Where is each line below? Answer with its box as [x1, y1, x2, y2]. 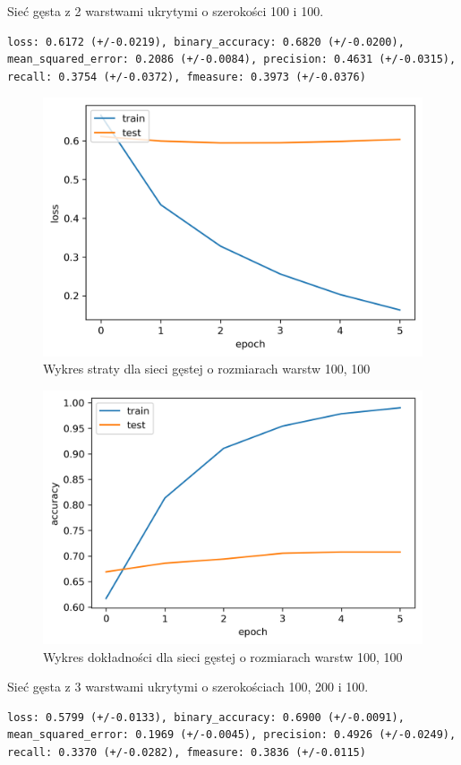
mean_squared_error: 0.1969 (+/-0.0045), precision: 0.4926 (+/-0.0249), [7, 728, 457, 742]
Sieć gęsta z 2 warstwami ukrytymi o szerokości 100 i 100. [7, 2, 324, 20]
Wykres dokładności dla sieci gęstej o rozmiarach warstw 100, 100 [43, 647, 403, 666]
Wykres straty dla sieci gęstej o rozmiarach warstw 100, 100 [43, 359, 371, 378]
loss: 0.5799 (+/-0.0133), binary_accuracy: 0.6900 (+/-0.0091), [7, 710, 405, 724]
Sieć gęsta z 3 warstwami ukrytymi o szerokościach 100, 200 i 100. [7, 677, 369, 696]
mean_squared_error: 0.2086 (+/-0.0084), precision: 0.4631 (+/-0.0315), [7, 53, 457, 66]
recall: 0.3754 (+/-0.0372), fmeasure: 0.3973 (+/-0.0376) [7, 70, 366, 83]
